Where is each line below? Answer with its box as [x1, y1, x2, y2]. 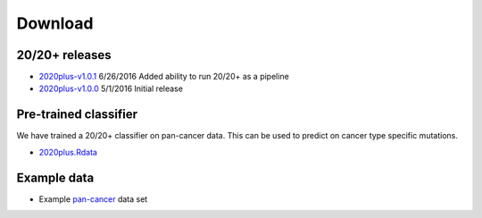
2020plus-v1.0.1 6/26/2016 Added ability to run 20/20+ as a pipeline [38, 71, 289, 82]
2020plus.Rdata [38, 147, 98, 157]
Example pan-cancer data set [38, 193, 148, 205]
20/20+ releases [16, 47, 112, 63]
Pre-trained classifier [16, 107, 138, 122]
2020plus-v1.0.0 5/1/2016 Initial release [38, 83, 183, 94]
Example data [16, 170, 95, 185]
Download [16, 13, 94, 33]
